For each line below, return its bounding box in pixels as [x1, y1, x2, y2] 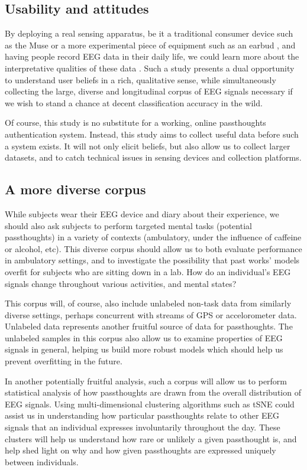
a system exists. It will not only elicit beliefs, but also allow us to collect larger [5, 139, 290, 152]
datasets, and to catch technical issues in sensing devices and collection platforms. [5, 151, 302, 164]
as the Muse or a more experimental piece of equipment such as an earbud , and [5, 38, 296, 51]
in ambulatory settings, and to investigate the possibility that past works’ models [5, 254, 300, 266]
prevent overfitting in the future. [5, 355, 122, 367]
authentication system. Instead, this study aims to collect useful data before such [5, 128, 299, 140]
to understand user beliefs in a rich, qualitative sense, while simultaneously [5, 73, 276, 86]
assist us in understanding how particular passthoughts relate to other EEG [5, 409, 280, 422]
